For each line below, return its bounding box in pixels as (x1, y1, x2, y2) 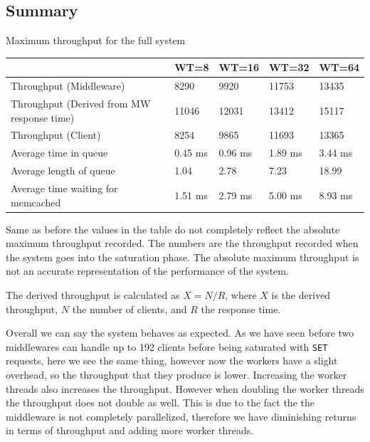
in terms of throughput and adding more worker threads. (6, 423, 254, 438)
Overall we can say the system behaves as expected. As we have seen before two (6, 325, 354, 340)
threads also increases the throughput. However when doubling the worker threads (6, 381, 364, 396)
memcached (11, 194, 61, 209)
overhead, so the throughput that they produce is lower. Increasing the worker (6, 367, 347, 382)
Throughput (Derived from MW (11, 95, 151, 110)
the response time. (201, 301, 281, 316)
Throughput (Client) (11, 127, 101, 142)
